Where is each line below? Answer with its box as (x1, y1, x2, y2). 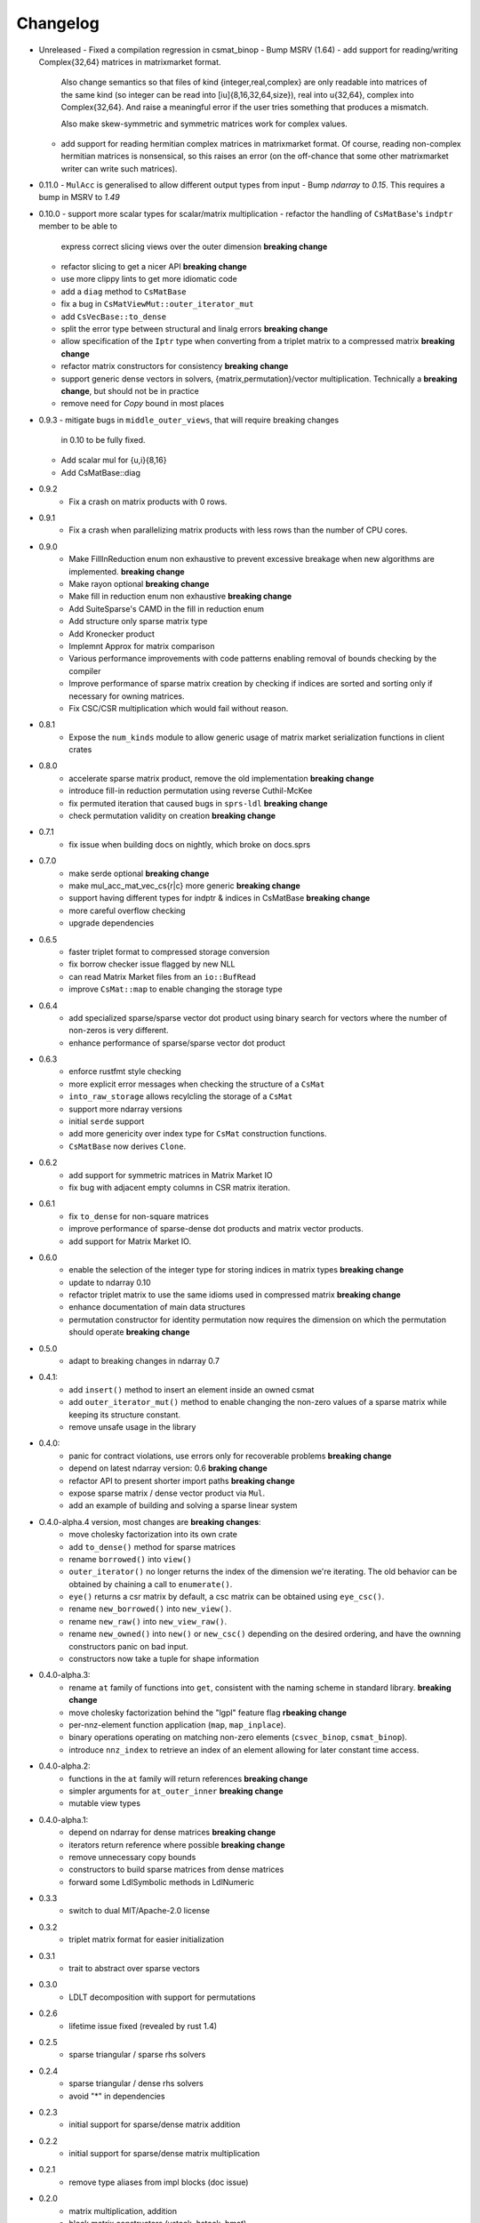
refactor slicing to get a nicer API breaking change (60, 261, 248, 272)
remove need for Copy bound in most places (60, 398, 225, 409)
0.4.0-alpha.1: (38, 1814, 89, 1825)
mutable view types (68, 1798, 141, 1809)
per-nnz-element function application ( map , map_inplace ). (68, 1719, 286, 1729)
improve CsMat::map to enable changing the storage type (68, 983, 284, 995)
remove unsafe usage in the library (68, 1422, 196, 1432)
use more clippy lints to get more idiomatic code (60, 274, 237, 285)
